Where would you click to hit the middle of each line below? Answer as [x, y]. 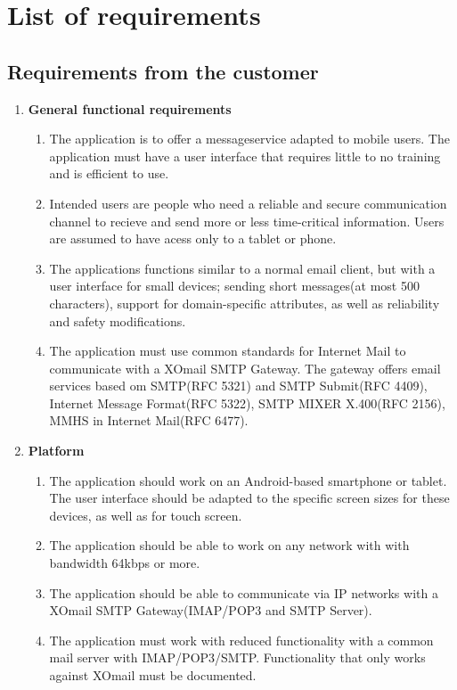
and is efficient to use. [109, 173]
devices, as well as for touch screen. [146, 515]
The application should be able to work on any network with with [229, 545]
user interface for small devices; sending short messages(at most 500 [234, 286]
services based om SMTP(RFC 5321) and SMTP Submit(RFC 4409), [238, 386]
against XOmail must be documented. [153, 675]
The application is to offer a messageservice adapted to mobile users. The [249, 139]
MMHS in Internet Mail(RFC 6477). [149, 420]
